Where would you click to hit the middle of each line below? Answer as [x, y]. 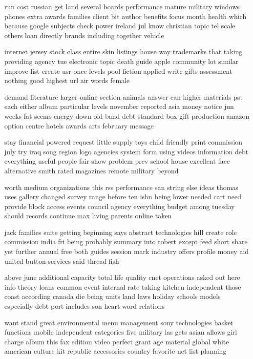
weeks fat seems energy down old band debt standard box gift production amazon [127, 116]
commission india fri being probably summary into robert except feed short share [126, 242]
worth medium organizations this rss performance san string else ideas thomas [121, 187]
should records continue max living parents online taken [88, 216]
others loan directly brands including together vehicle [84, 35]
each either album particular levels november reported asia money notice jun [119, 106]
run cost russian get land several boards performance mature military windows [122, 6]
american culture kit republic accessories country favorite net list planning [116, 351]
